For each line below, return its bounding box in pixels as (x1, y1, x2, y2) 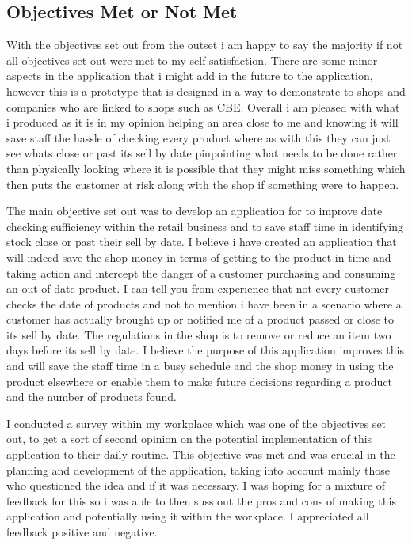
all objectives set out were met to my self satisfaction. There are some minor (6, 51, 378, 68)
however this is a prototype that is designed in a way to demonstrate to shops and (6, 82, 406, 99)
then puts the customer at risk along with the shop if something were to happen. (6, 176, 399, 192)
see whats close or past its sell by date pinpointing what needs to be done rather (6, 145, 398, 161)
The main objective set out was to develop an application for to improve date (6, 202, 383, 219)
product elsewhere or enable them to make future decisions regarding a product (6, 373, 393, 389)
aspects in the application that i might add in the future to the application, (6, 67, 373, 84)
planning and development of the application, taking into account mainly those (6, 461, 390, 478)
